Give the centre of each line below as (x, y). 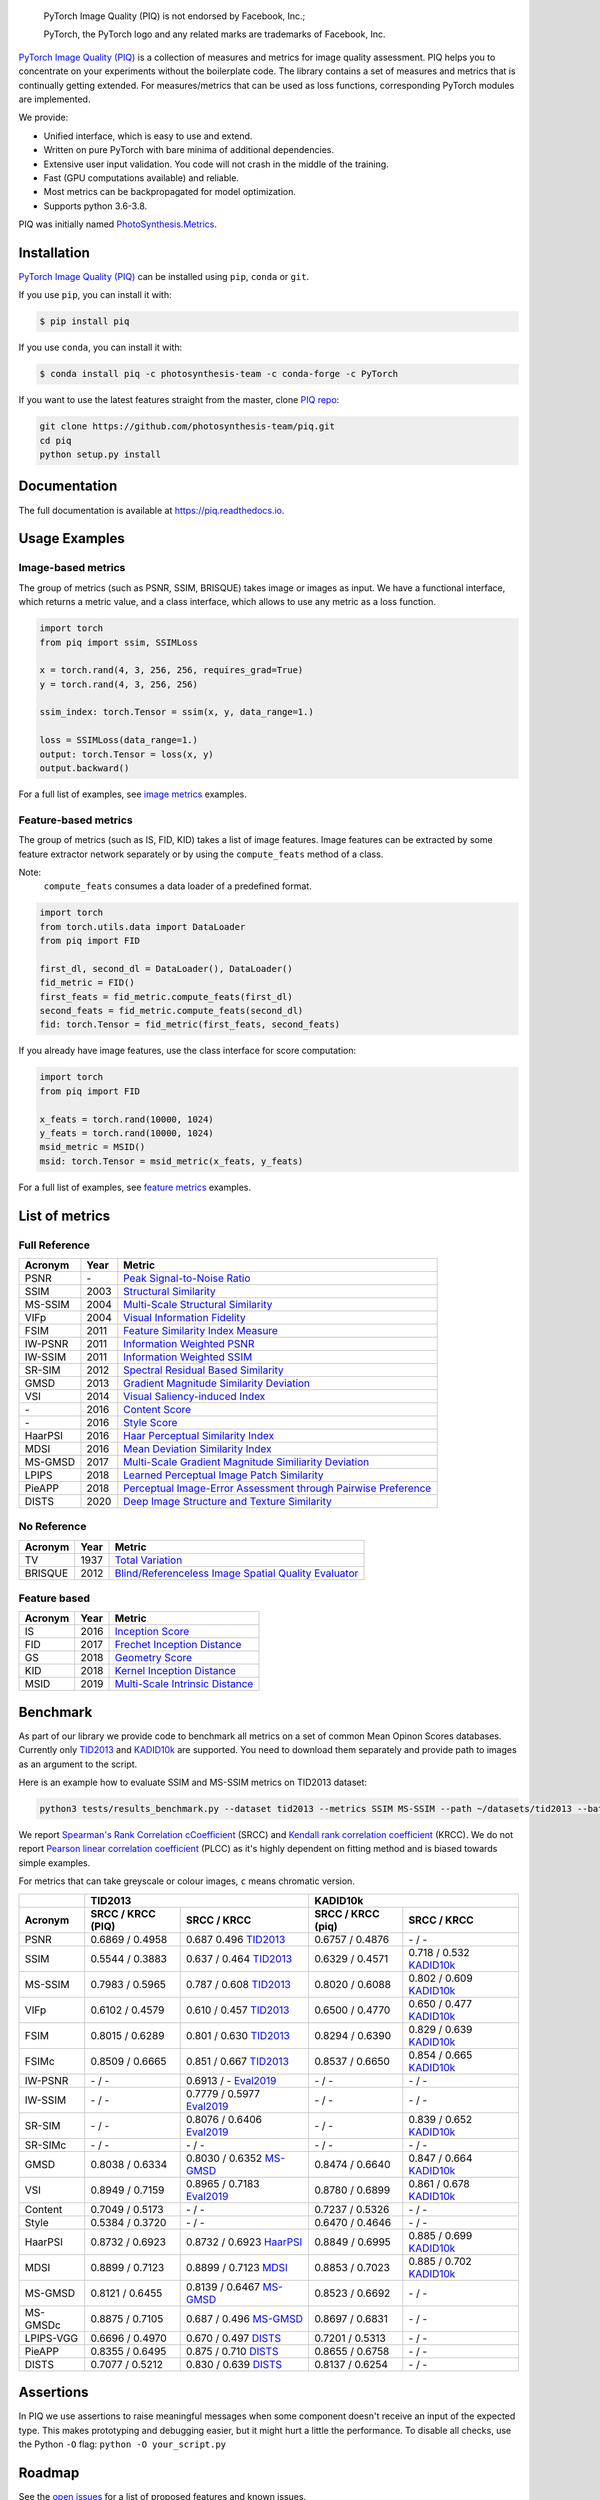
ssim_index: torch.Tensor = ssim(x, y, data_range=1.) (176, 712)
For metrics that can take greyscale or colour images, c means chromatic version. (186, 1881)
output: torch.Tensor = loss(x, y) (126, 754)
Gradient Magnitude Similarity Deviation (216, 1383)
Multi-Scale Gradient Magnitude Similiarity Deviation (246, 1462)
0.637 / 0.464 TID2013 (239, 1958)
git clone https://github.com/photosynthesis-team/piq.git (187, 426)
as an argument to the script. (78, 1764)
